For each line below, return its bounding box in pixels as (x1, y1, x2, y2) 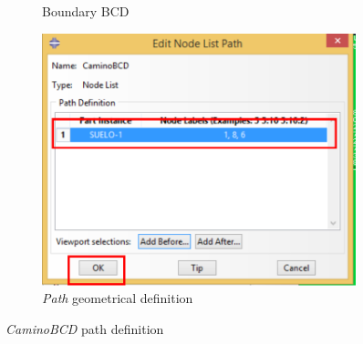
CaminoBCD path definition (5, 319, 164, 338)
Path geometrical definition (42, 288, 193, 308)
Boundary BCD (42, 2, 130, 20)
